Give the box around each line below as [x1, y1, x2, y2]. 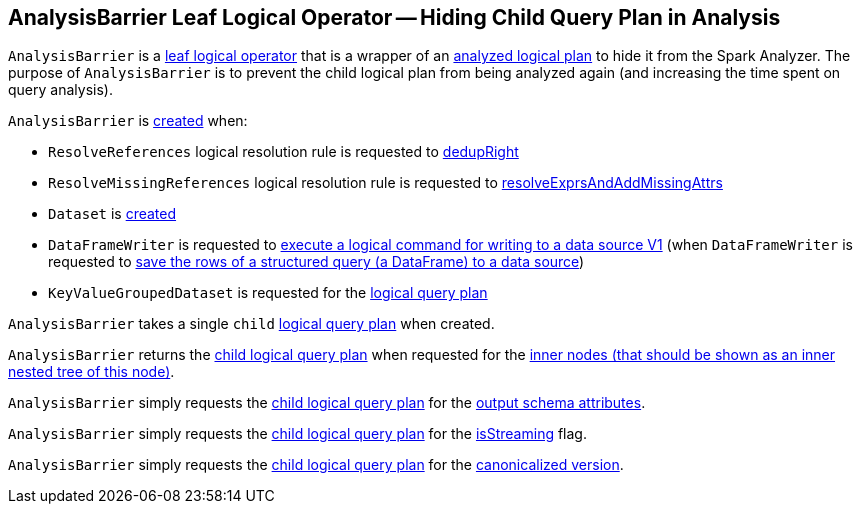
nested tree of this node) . [8, 363, 175, 381]
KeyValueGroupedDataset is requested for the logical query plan [48, 284, 488, 302]
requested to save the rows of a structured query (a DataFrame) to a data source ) [48, 253, 585, 271]
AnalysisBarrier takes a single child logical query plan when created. [8, 315, 495, 333]
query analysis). [8, 81, 113, 99]
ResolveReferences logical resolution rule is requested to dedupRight [48, 143, 519, 161]
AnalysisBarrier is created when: [8, 112, 248, 130]
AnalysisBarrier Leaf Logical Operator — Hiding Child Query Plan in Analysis [8, 5, 781, 30]
